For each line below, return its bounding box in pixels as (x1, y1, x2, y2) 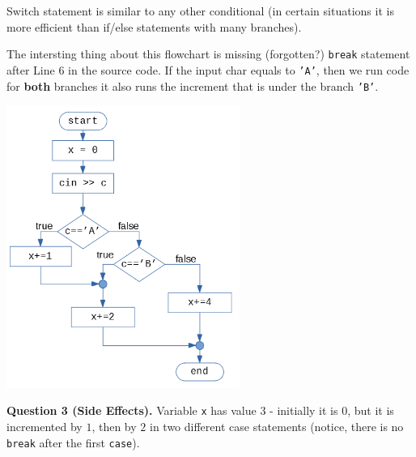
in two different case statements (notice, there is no (149, 417, 404, 434)
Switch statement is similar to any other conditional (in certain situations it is (6, 2, 394, 19)
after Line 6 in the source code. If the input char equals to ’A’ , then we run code (6, 61, 410, 78)
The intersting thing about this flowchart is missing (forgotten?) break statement (6, 45, 410, 62)
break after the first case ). (6, 434, 140, 451)
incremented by (6, 417, 83, 434)
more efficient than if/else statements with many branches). (6, 18, 302, 35)
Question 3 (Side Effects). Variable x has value (6, 402, 257, 419)
